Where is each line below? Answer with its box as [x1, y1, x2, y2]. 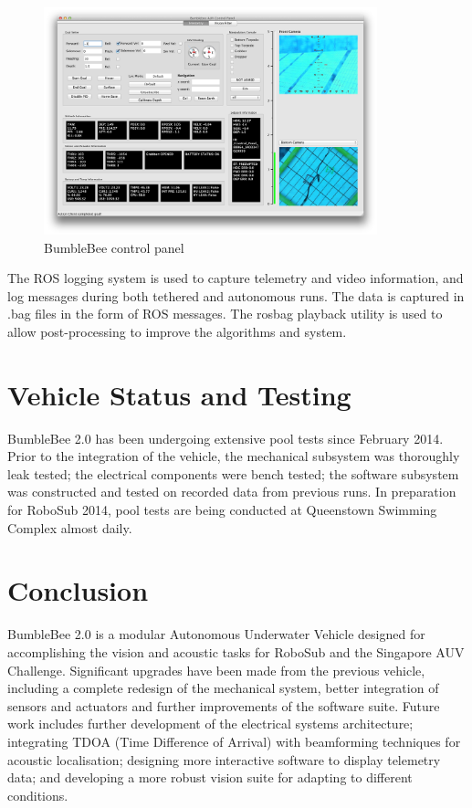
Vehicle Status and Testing [7, 375, 351, 413]
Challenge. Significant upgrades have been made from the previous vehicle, [7, 660, 425, 679]
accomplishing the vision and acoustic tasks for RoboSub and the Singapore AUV [7, 642, 465, 661]
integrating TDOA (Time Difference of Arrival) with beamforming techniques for [7, 731, 461, 750]
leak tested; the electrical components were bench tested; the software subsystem [7, 464, 459, 483]
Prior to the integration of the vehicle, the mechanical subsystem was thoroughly [7, 446, 460, 466]
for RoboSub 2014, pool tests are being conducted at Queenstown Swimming [7, 500, 437, 519]
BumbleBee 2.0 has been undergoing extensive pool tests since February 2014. [7, 428, 444, 447]
